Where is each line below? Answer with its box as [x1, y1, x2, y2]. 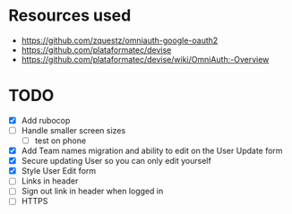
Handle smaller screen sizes [21, 124, 126, 135]
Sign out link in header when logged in [21, 185, 164, 197]
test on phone [34, 135, 87, 146]
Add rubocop [21, 115, 71, 125]
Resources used [8, 5, 132, 26]
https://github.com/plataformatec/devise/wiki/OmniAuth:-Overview [21, 54, 270, 64]
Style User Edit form [21, 166, 97, 176]
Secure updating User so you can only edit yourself [21, 156, 211, 167]
